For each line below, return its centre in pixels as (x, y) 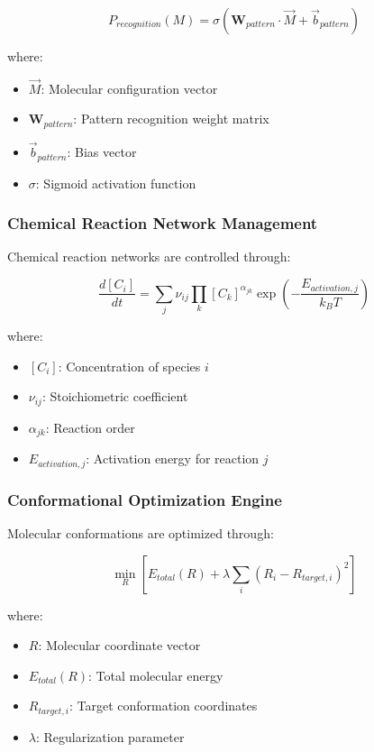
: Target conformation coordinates (163, 706)
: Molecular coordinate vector (119, 645)
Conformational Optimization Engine (145, 499)
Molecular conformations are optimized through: (141, 533)
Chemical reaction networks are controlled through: (149, 257)
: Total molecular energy (156, 675)
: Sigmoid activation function (116, 183)
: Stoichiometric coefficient (115, 396)
